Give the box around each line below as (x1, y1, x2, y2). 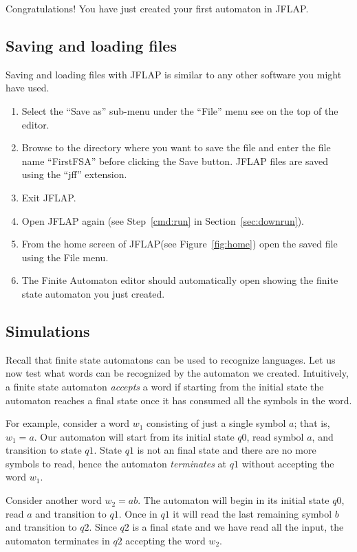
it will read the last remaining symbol (173, 506, 332, 520)
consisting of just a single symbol (147, 416, 286, 430)
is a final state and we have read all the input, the (132, 520, 344, 534)
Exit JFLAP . (21, 190, 76, 204)
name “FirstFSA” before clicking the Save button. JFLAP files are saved (21, 153, 329, 168)
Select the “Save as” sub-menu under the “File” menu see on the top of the (21, 103, 338, 118)
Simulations (6, 320, 90, 341)
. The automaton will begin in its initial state (138, 493, 329, 507)
